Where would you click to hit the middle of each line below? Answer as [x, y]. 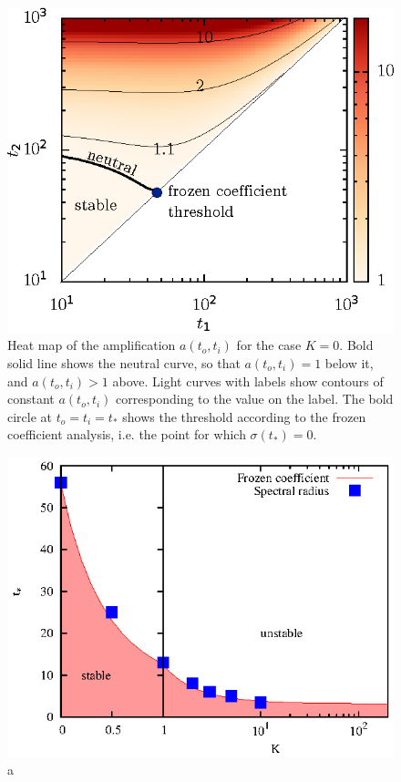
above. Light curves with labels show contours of [248, 381]
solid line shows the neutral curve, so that [124, 362]
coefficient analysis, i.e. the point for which [127, 434]
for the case [269, 345]
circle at [30, 416]
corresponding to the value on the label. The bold [255, 399]
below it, [349, 362]
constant [31, 399]
